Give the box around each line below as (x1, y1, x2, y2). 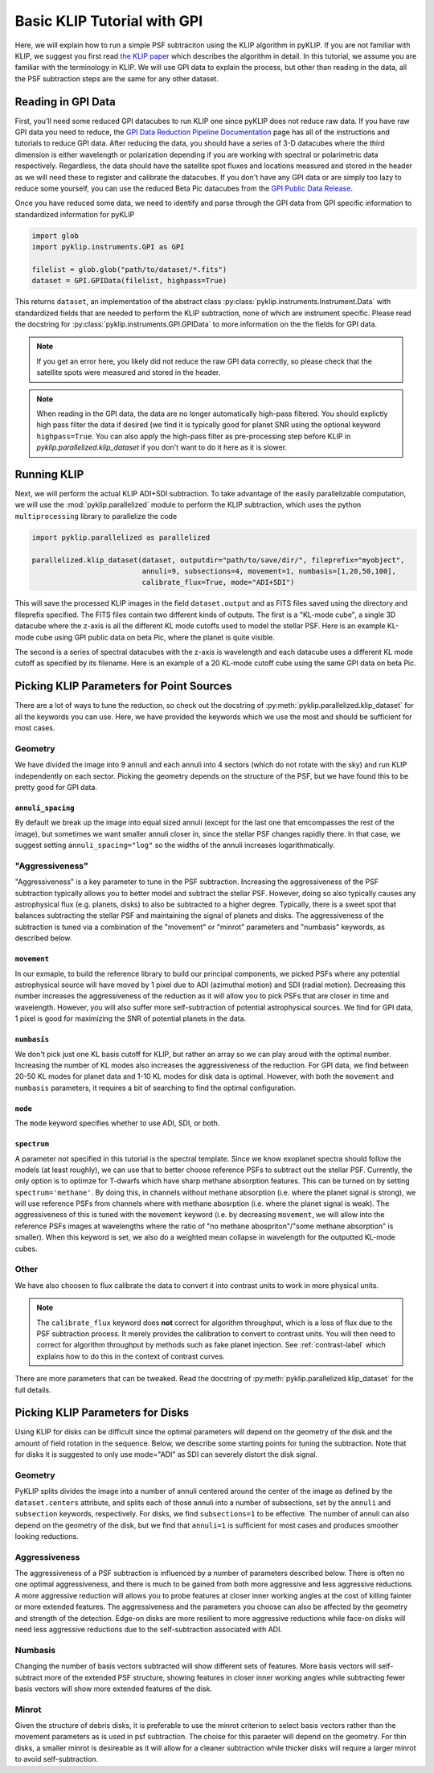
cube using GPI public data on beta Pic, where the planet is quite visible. (35, 632, 275, 642)
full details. (14, 1384, 51, 1395)
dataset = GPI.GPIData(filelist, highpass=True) (31, 276, 227, 286)
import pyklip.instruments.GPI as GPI (31, 242, 185, 252)
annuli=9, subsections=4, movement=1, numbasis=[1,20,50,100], (141, 567, 397, 576)
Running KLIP (14, 467, 84, 481)
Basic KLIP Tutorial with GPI (14, 12, 203, 30)
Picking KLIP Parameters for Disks (14, 1406, 190, 1420)
